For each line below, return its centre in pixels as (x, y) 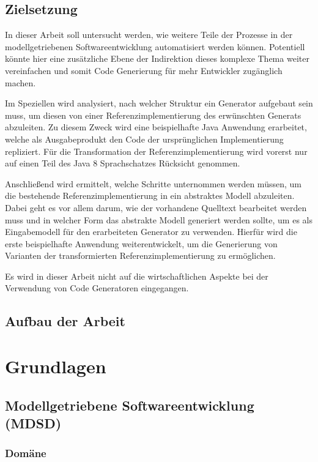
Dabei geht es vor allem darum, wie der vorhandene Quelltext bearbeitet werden (156, 207)
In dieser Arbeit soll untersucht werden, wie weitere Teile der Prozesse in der (149, 35)
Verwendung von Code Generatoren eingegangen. (97, 288)
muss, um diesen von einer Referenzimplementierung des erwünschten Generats (153, 115)
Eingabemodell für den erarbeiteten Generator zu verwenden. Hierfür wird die (151, 232)
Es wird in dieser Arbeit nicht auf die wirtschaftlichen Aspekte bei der (137, 276)
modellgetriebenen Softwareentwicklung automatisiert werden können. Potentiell (155, 46)
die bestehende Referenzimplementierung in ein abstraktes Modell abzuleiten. (150, 196)
